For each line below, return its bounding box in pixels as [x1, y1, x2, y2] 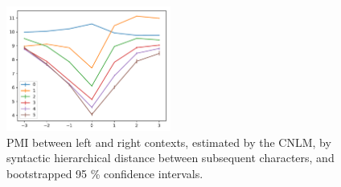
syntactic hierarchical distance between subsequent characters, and [6, 149, 335, 166]
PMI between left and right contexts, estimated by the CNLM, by [6, 133, 331, 150]
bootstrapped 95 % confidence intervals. [6, 165, 203, 181]
